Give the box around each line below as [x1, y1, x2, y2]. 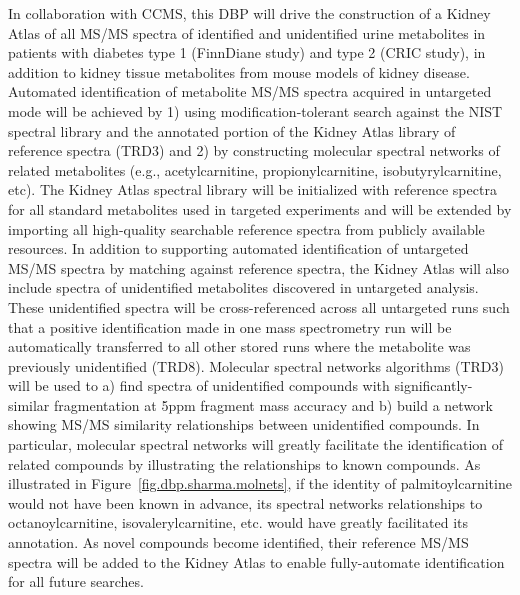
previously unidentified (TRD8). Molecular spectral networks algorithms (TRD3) [8, 355, 504, 376]
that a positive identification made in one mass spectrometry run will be [8, 316, 452, 337]
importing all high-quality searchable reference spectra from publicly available [8, 218, 485, 239]
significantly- [394, 375, 473, 396]
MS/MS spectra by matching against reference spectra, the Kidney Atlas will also [8, 257, 510, 278]
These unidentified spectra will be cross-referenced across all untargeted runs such [8, 296, 510, 317]
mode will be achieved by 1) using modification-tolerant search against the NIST [8, 100, 503, 121]
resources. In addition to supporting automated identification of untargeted [8, 238, 469, 259]
